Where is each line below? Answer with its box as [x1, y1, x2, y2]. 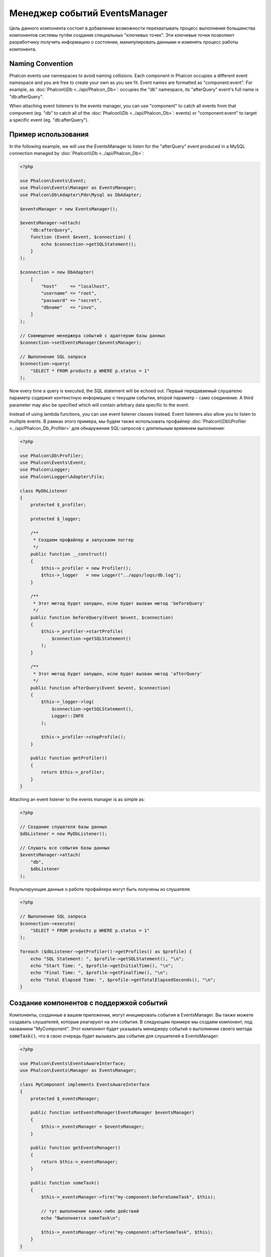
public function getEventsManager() [30, 1145, 120, 1151]
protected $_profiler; [30, 502, 86, 508]
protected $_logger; [30, 516, 81, 522]
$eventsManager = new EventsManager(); [20, 206, 118, 212]
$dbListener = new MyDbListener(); [20, 831, 107, 837]
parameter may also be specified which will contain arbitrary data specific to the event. [9, 402, 190, 408]
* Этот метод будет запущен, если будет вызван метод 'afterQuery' [33, 671, 203, 676]
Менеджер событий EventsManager [9, 8, 168, 19]
